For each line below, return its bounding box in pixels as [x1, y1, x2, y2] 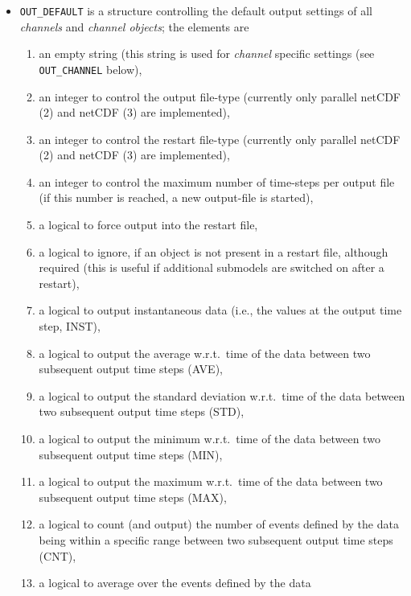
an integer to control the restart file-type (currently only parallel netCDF [39, 130, 401, 147]
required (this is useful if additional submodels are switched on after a [39, 259, 384, 276]
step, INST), [39, 318, 101, 335]
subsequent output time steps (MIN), [39, 446, 223, 462]
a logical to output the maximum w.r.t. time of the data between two [39, 473, 383, 490]
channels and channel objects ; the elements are [19, 18, 249, 35]
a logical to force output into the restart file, [39, 216, 258, 233]
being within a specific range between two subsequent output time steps [39, 531, 393, 548]
